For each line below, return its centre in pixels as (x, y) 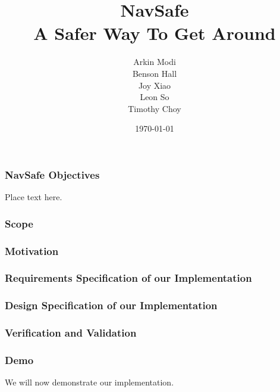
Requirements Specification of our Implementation (128, 278)
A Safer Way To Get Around (155, 33)
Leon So (155, 97)
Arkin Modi (155, 62)
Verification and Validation (71, 333)
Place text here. (34, 197)
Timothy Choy (155, 108)
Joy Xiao (155, 85)
